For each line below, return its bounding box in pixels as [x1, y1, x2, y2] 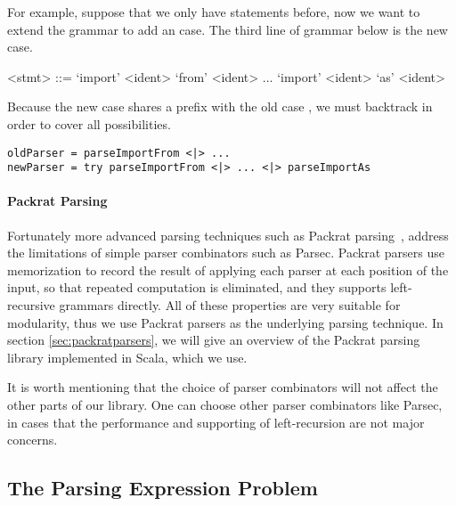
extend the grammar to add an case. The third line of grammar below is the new [7, 20, 448, 38]
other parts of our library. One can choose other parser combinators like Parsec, [7, 396, 443, 414]
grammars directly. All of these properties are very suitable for [59, 296, 401, 314]
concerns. [7, 430, 58, 449]
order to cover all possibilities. [7, 114, 171, 133]
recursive [7, 296, 55, 314]
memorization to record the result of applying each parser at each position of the [7, 260, 449, 279]
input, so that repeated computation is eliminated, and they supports [7, 278, 387, 297]
